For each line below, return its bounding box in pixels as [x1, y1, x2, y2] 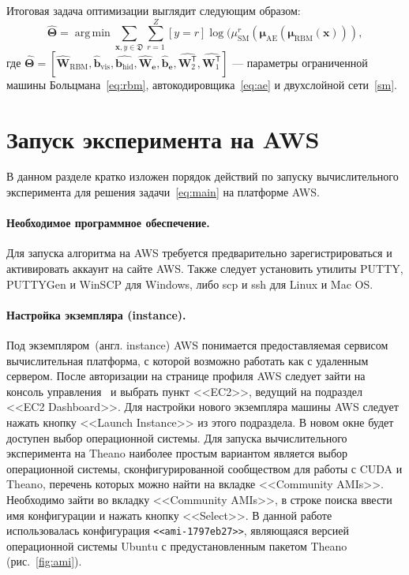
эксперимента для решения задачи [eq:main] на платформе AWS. [6, 184, 320, 200]
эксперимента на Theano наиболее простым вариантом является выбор [6, 445, 348, 461]
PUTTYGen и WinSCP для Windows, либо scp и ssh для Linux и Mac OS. [6, 275, 373, 292]
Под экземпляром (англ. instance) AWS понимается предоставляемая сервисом [6, 337, 388, 353]
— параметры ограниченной [232, 54, 368, 70]
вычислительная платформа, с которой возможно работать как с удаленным [6, 352, 369, 368]
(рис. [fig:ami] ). [6, 553, 82, 569]
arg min [74, 28, 111, 39]
